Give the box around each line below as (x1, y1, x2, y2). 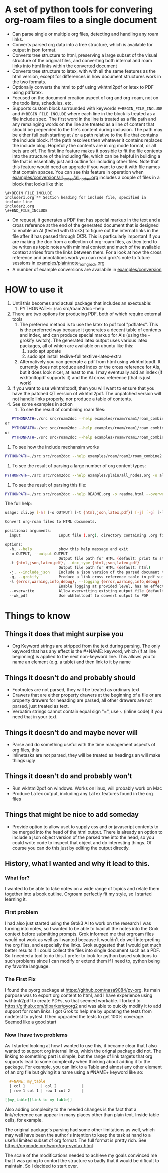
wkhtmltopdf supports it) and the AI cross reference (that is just (19, 375, 151, 381)
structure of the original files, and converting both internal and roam (12, 57, 152, 63)
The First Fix (5, 976, 36, 983)
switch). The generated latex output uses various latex (35, 337, 148, 344)
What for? (5, 874, 30, 881)
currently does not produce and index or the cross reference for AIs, (19, 364, 161, 370)
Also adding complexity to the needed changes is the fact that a (5, 1106, 137, 1112)
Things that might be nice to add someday (5, 810, 139, 819)
